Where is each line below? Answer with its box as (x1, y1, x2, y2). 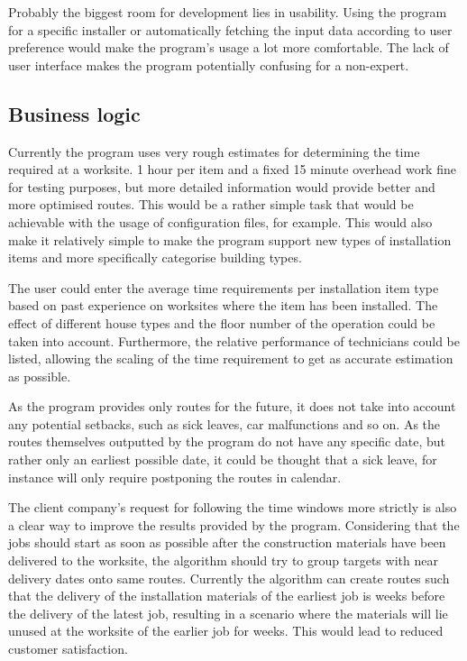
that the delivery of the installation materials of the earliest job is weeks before (8, 586, 445, 605)
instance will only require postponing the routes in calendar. (8, 467, 342, 486)
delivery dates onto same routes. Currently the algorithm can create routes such (8, 568, 450, 587)
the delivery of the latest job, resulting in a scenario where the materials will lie (8, 603, 448, 622)
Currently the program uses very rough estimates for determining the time (8, 142, 420, 161)
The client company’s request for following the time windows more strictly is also (8, 498, 457, 517)
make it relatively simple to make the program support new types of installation (8, 230, 452, 249)
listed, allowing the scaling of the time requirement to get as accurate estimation (8, 349, 453, 368)
